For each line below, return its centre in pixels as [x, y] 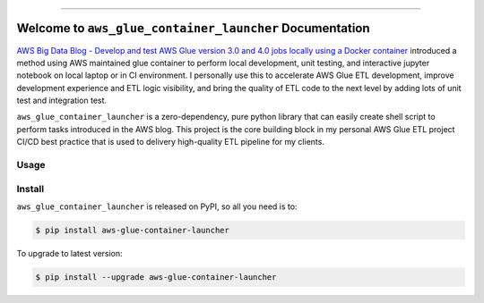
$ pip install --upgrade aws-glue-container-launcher [156, 277]
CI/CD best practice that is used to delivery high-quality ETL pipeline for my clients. [170, 142]
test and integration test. [62, 101]
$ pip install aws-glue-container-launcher [133, 230]
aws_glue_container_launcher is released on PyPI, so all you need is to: [157, 206]
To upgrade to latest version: [69, 253]
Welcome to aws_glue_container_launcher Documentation [194, 28]
